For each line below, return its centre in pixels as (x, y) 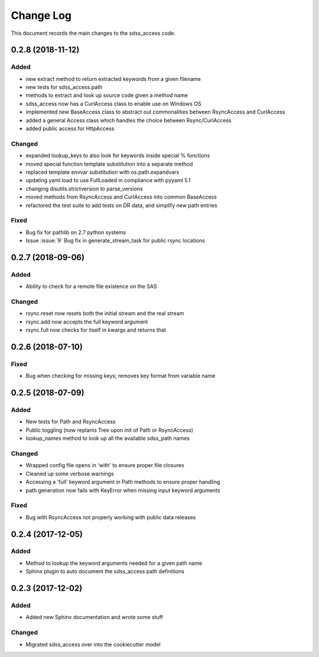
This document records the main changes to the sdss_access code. (93, 33)
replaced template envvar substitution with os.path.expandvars (102, 172)
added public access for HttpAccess (70, 129)
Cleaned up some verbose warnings (70, 474)
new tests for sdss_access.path (64, 87)
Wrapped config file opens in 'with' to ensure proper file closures (105, 465)
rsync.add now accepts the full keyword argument (87, 322)
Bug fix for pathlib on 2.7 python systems (76, 232)
